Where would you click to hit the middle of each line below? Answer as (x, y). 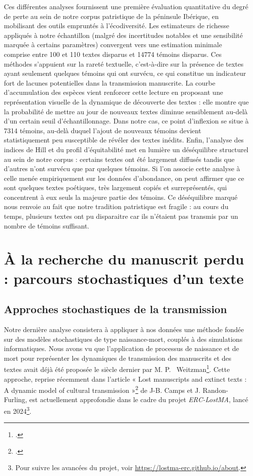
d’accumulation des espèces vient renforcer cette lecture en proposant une (114, 92)
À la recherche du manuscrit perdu (124, 259)
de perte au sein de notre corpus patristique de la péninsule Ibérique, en (111, 16)
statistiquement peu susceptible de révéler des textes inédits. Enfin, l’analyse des (124, 140)
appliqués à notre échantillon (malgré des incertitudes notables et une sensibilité (123, 35)
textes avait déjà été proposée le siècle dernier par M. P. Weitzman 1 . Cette (117, 369)
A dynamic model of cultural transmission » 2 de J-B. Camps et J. (102, 389)
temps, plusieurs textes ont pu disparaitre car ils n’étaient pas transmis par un (121, 216)
